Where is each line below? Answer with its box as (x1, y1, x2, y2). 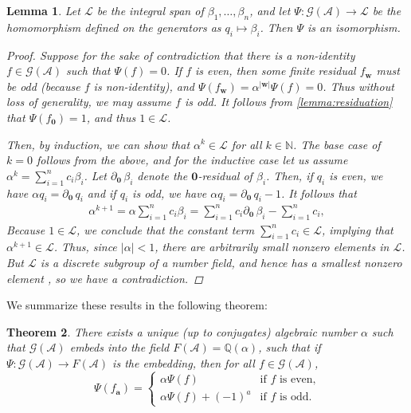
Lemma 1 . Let (6, 2, 80, 18)
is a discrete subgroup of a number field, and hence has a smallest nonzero (40, 254, 402, 271)
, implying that (321, 221, 393, 238)
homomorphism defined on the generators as (6, 18, 221, 35)
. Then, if (266, 167, 313, 183)
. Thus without (323, 77, 394, 94)
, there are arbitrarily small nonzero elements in (155, 238, 389, 255)
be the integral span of (96, 2, 204, 18)
